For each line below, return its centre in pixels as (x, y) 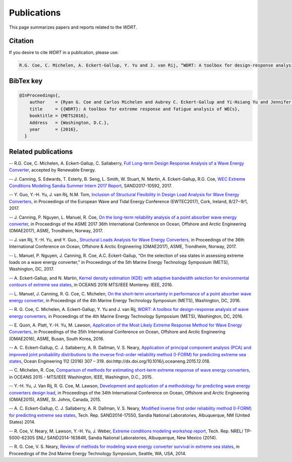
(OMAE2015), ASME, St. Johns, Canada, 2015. (55, 399)
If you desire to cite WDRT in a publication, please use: (64, 52)
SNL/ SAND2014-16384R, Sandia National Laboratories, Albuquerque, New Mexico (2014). (127, 438)
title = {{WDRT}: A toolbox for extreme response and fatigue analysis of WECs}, (135, 109)
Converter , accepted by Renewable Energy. (53, 170)
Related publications (41, 151)
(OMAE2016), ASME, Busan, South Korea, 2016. (57, 339)
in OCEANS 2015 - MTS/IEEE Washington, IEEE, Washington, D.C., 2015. (81, 377)
